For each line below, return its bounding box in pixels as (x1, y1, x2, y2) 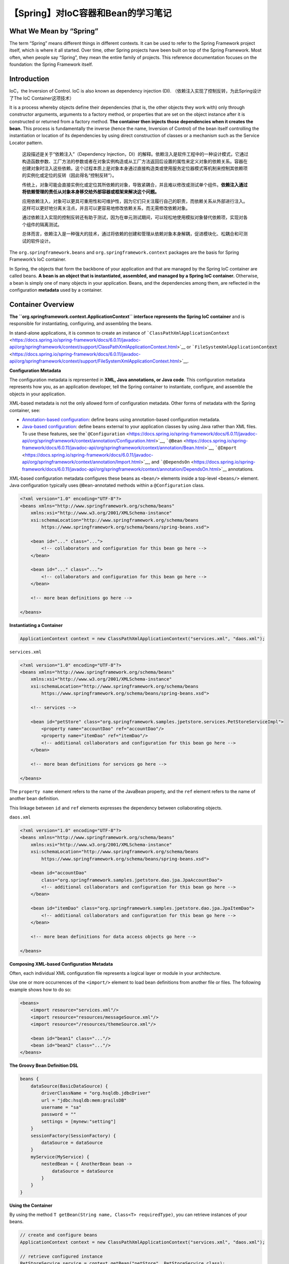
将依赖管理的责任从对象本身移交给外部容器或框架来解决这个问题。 (22, 189, 159, 195)
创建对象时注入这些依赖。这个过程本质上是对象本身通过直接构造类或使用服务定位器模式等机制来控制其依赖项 (22, 165, 248, 171)
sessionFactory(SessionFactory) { (30, 1133, 116, 1139)
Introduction (9, 75, 50, 83)
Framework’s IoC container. (9, 256, 67, 262)
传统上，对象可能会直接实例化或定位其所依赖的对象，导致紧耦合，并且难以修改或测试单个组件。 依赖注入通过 (22, 182, 248, 188)
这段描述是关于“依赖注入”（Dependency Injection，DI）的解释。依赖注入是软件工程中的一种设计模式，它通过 (22, 151, 249, 157)
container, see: (9, 407, 40, 413)
